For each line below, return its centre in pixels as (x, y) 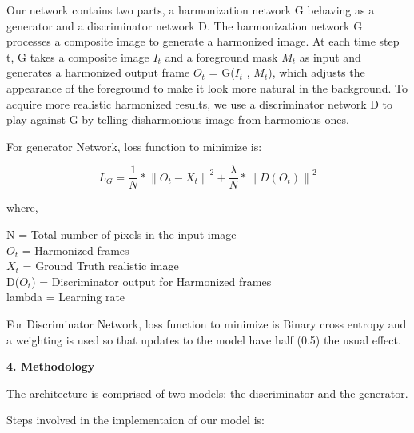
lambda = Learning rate (66, 297)
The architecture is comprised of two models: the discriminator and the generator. (207, 393)
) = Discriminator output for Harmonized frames (151, 281)
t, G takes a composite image (78, 56)
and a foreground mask (221, 56)
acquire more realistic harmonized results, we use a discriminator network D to (200, 103)
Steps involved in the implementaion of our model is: (135, 420)
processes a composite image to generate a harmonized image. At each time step (203, 41)
